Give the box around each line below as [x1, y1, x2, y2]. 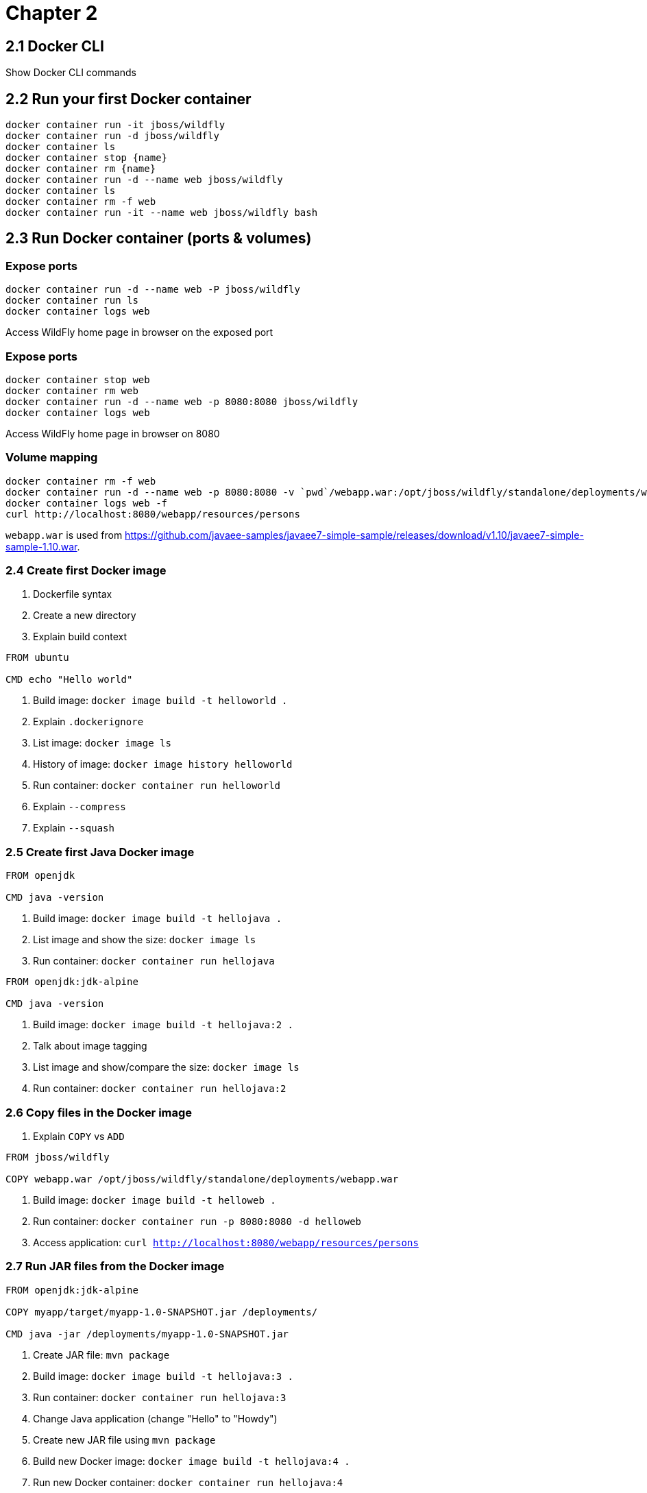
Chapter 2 [5, 1, 98, 25]
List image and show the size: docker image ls [33, 934, 256, 946]
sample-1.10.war [5, 540, 77, 553]
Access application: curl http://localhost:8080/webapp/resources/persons [33, 1236, 419, 1248]
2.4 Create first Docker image [5, 563, 167, 578]
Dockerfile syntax [33, 588, 112, 600]
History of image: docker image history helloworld [33, 758, 293, 770]
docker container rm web [5, 385, 138, 396]
